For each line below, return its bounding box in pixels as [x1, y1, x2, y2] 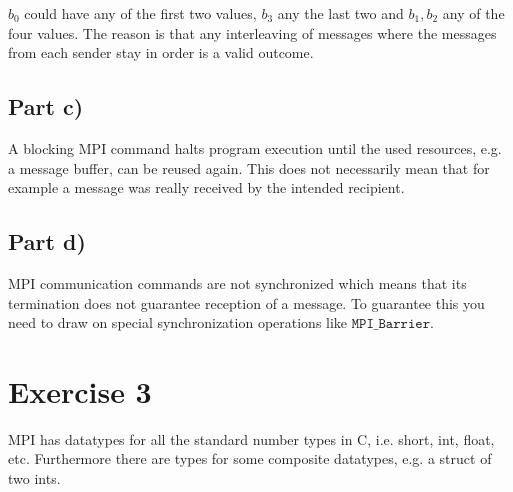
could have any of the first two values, [24, 3, 257, 23]
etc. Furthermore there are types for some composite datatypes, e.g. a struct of [8, 448, 492, 469]
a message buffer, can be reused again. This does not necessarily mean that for [8, 157, 490, 178]
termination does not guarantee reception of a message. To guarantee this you [8, 292, 485, 313]
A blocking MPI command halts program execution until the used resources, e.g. [8, 137, 502, 158]
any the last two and [277, 3, 404, 23]
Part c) [8, 91, 84, 122]
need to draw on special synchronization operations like [8, 312, 348, 333]
